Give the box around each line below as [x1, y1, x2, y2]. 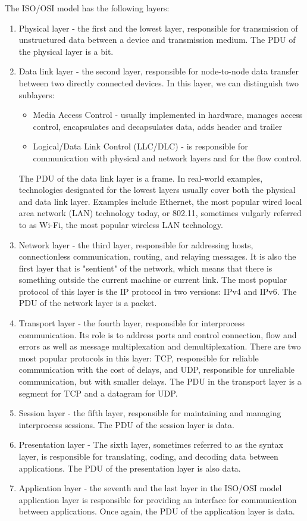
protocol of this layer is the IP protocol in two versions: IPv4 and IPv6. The [18, 285, 297, 297]
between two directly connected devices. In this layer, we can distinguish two [18, 76, 299, 89]
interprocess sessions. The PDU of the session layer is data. [18, 418, 234, 430]
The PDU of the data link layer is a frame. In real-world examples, [18, 171, 263, 184]
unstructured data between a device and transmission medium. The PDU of [18, 33, 296, 46]
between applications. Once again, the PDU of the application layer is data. [18, 505, 295, 517]
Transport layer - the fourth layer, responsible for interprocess [18, 317, 245, 329]
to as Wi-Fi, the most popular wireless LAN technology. [18, 218, 223, 230]
